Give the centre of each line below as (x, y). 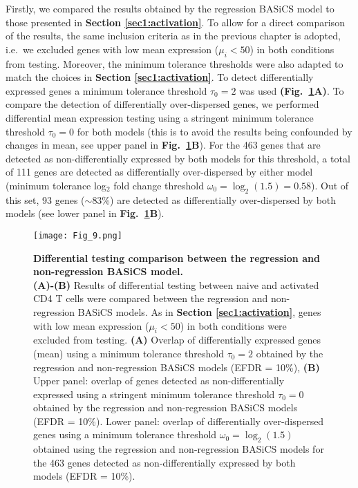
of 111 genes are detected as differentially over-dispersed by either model (159, 172)
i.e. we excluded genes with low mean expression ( (112, 49)
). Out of (330, 185)
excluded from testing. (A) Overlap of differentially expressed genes (177, 340)
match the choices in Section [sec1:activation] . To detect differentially (160, 77)
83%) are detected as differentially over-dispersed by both (214, 199)
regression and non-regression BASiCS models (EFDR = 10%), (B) (177, 367)
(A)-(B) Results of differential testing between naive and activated (176, 284)
